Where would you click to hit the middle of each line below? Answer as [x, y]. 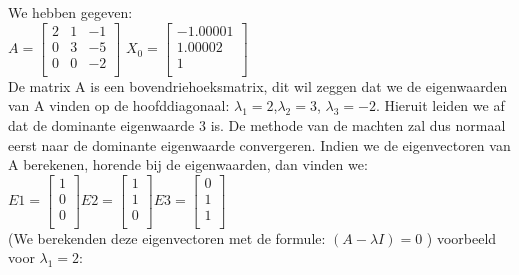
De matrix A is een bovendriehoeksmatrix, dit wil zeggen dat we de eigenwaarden [258, 85]
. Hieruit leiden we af [440, 105]
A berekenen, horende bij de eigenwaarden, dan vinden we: [188, 164]
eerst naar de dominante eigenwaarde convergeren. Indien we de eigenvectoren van [259, 144]
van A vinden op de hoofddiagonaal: [119, 105]
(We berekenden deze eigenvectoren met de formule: [167, 237]
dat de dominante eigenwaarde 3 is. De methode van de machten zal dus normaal [257, 124]
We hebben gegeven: [70, 12]
